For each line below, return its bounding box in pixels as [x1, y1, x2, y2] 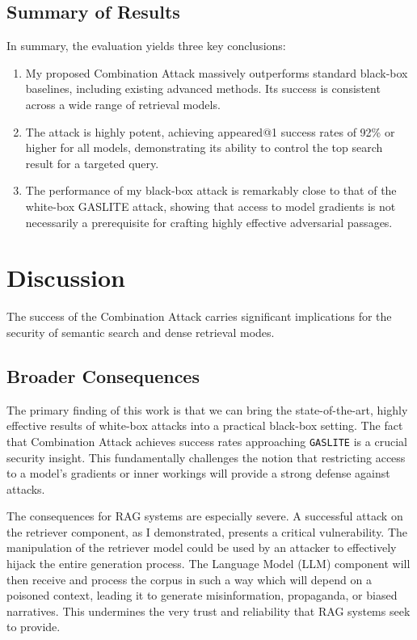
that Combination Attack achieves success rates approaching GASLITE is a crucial [6, 432, 407, 449]
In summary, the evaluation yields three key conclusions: [6, 37, 286, 54]
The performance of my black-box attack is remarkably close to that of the [25, 182, 397, 199]
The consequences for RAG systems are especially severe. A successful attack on [6, 507, 403, 524]
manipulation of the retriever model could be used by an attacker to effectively [6, 539, 397, 556]
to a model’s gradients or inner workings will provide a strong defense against [6, 465, 390, 482]
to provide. [6, 618, 61, 635]
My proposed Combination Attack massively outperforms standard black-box [25, 64, 408, 81]
